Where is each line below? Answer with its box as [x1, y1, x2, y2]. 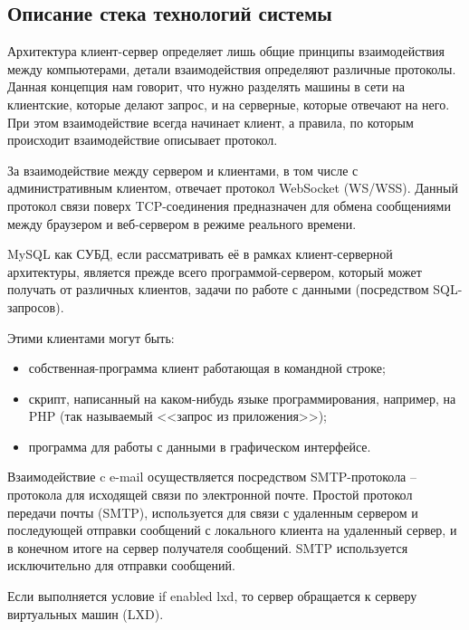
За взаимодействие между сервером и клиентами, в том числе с [7, 160, 359, 179]
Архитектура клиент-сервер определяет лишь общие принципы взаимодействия [7, 42, 445, 61]
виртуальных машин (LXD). [7, 604, 164, 623]
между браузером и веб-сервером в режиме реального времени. [7, 214, 357, 233]
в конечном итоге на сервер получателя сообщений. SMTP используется [7, 538, 408, 557]
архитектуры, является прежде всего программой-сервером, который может [7, 262, 422, 281]
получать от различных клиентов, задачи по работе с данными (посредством [7, 280, 429, 299]
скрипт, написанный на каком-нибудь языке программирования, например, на [28, 388, 456, 407]
